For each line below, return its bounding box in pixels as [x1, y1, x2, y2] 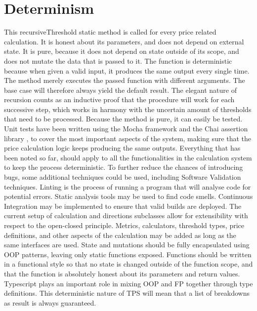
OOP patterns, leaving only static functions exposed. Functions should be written [4, 249, 252, 259]
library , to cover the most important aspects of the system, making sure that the [4, 133, 251, 143]
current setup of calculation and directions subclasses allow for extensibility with [4, 210, 248, 221]
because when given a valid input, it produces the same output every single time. [4, 65, 250, 76]
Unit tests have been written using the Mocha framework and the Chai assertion [4, 123, 248, 134]
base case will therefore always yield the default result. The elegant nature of [4, 84, 237, 95]
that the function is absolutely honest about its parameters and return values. [4, 268, 240, 278]
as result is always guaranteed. [4, 297, 96, 308]
